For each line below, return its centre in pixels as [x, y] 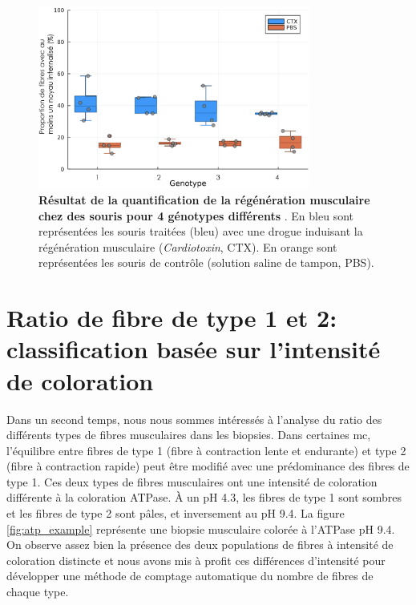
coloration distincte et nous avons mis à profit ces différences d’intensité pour [196, 560]
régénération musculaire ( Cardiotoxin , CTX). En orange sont [188, 246]
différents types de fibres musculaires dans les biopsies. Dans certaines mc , [189, 435]
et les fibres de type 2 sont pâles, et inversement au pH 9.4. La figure [176, 513]
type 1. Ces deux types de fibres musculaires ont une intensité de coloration [192, 481]
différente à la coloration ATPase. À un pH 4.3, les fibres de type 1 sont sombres [204, 497]
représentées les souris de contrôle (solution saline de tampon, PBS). [206, 262]
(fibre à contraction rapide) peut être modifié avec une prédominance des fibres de [208, 466]
